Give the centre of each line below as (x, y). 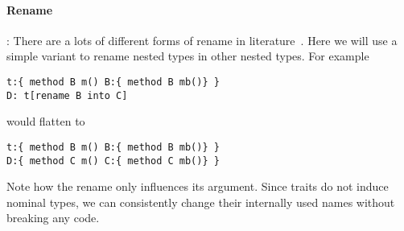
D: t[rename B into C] (67, 95)
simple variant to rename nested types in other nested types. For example (188, 56)
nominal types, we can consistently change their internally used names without (201, 202)
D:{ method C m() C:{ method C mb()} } (113, 161)
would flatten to (46, 121)
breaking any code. (53, 218)
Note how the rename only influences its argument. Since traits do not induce (198, 186)
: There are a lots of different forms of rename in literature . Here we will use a (202, 40)
